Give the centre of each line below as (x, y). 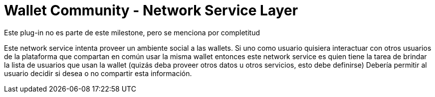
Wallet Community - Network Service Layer (151, 10)
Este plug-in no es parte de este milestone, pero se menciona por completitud (132, 32)
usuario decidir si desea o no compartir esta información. (98, 73)
